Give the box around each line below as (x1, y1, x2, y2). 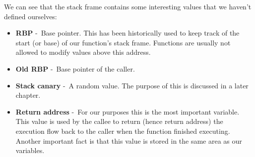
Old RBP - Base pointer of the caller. (15, 63, 135, 74)
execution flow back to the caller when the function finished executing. (15, 125, 230, 136)
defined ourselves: (4, 11, 57, 21)
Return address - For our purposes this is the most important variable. (15, 106, 240, 117)
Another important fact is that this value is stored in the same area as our (15, 135, 242, 146)
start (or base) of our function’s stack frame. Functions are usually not (15, 37, 231, 47)
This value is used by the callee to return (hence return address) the (15, 116, 223, 126)
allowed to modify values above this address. (15, 47, 151, 57)
